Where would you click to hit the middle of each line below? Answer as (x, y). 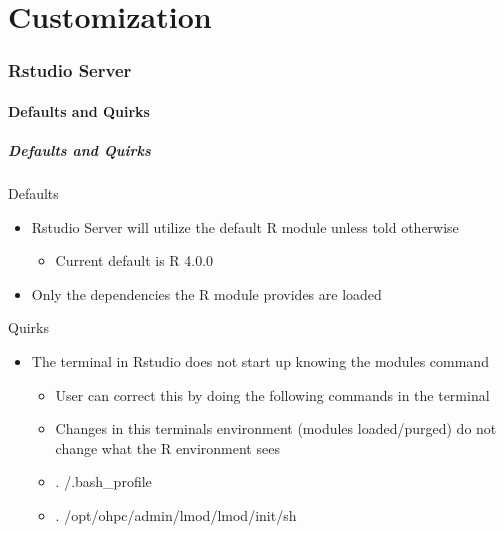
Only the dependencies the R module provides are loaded (206, 293)
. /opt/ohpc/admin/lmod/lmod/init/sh (176, 514)
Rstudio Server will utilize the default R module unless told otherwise (245, 226)
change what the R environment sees (167, 447)
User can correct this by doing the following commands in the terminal (272, 394)
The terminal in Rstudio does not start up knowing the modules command (260, 360)
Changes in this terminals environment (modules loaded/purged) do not (276, 428)
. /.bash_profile (103, 481)
